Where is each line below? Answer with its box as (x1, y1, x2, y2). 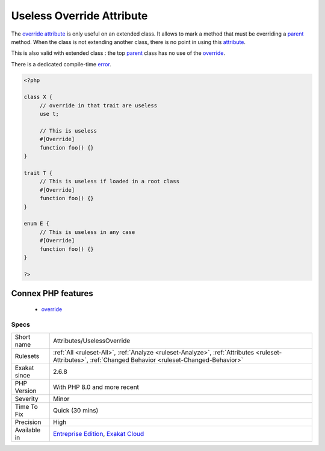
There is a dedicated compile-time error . (11, 60, 111, 68)
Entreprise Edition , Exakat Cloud (53, 429, 144, 438)
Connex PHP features (11, 288, 93, 298)
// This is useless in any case (39, 229, 135, 235)
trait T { (23, 169, 53, 176)
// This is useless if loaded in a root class (39, 178, 180, 185)
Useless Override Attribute (11, 9, 148, 22)
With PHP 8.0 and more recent (53, 383, 140, 391)
